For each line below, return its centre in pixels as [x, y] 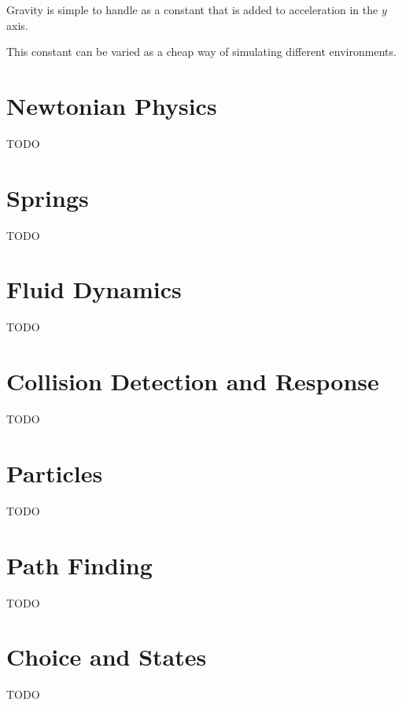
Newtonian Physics [112, 105]
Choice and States [107, 657]
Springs [48, 197]
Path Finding [79, 565]
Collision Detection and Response [193, 381]
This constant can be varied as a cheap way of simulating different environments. [201, 52]
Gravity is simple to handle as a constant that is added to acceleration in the [192, 9]
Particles [55, 472]
